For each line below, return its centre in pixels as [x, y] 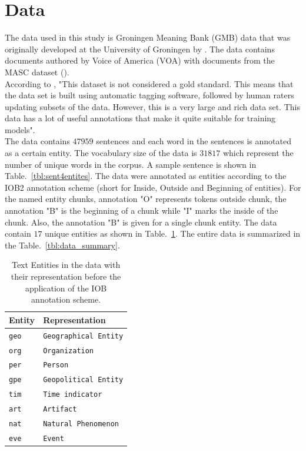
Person [56, 365]
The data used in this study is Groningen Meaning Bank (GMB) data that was [148, 37]
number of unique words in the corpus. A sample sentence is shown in [131, 164]
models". [20, 129]
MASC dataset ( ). [37, 72]
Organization [69, 351]
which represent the [258, 153]
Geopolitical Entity [83, 380]
